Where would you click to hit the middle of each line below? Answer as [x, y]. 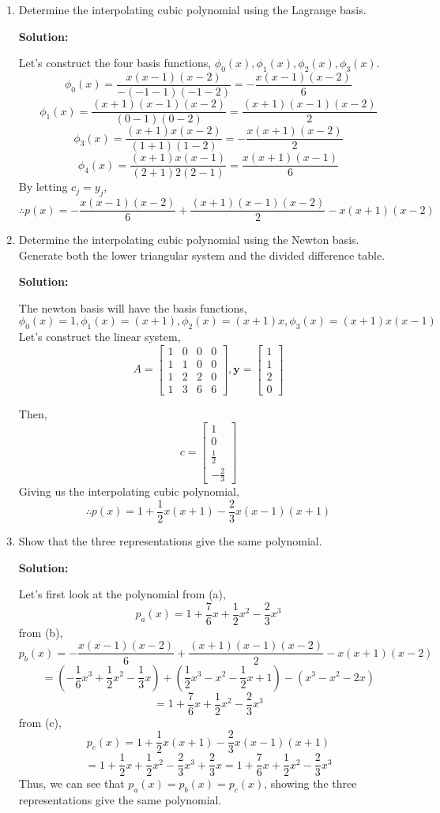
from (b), [41, 632]
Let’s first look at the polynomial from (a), [122, 594]
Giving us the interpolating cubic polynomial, [129, 491]
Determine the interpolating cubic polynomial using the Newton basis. [189, 240]
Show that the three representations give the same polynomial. [170, 541]
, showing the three [310, 783]
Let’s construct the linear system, [100, 337]
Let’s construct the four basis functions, [115, 63]
